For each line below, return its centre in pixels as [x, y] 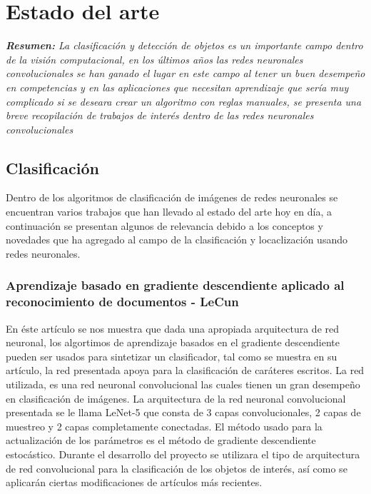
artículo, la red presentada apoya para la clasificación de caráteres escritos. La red [185, 370]
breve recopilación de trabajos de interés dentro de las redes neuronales [160, 115]
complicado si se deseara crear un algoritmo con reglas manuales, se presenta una [184, 101]
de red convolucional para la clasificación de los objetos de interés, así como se [177, 468]
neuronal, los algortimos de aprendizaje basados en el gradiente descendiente [173, 342]
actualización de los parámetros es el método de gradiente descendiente [161, 440]
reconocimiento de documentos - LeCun [122, 302]
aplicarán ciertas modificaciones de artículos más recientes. [134, 482]
